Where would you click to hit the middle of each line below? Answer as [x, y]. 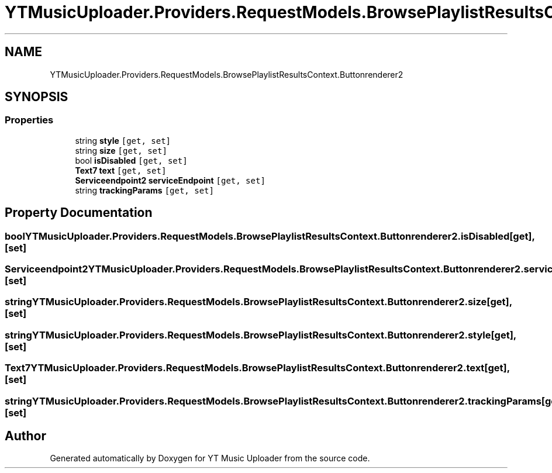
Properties [29, 120]
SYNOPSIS [37, 97]
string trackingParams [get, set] [144, 190]
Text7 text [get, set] [121, 170]
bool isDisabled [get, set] [131, 160]
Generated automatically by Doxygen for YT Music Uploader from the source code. [210, 458]
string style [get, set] [123, 140]
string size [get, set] [121, 150]
